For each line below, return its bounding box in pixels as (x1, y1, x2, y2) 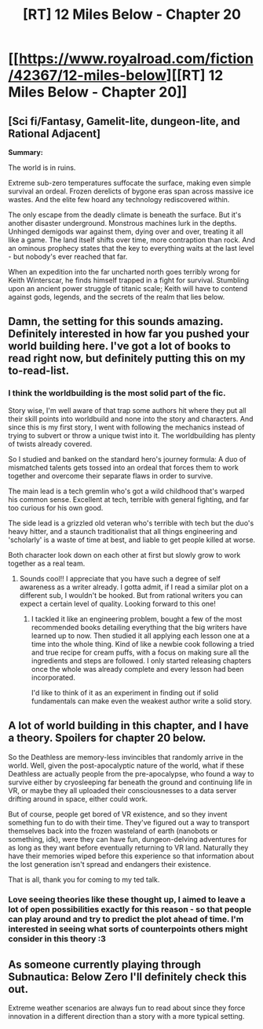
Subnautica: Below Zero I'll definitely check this (8, 970, 247, 983)
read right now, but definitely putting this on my (8, 352, 246, 365)
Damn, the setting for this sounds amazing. (8, 315, 224, 328)
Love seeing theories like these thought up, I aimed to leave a (8, 894, 246, 905)
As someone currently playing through (8, 957, 202, 971)
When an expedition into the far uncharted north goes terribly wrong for (8, 267, 241, 276)
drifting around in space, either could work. (8, 794, 148, 803)
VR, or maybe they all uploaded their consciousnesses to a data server (8, 785, 237, 795)
